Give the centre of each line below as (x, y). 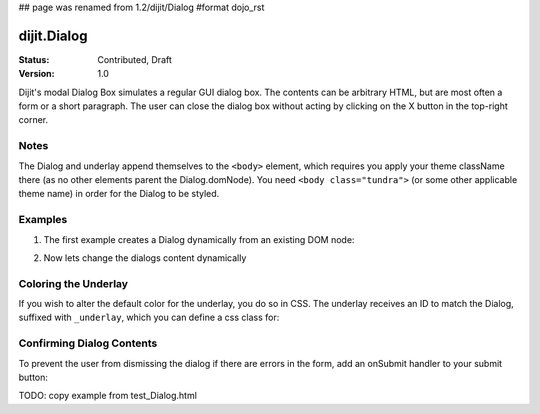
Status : (34, 59)
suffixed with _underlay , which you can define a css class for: (149, 317)
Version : (36, 74)
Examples (43, 220)
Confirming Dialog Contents (88, 343)
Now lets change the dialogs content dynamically (145, 257)
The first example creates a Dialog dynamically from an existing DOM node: (199, 239)
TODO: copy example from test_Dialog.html (107, 396)
